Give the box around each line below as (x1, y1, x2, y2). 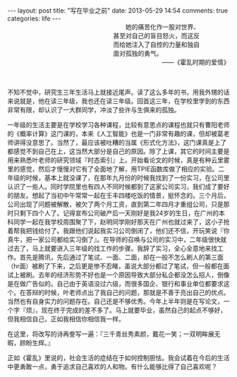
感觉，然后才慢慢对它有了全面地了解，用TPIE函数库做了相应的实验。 (19, 164, 219, 173)
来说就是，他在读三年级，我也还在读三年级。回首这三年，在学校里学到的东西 (7, 97, 230, 105)
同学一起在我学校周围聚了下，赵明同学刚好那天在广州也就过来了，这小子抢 (13, 217, 230, 226)
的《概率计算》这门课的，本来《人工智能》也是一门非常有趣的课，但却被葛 (7, 129, 224, 138)
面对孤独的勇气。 (113, 49, 163, 57)
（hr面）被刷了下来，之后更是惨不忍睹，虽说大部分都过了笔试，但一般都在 (7, 262, 224, 270)
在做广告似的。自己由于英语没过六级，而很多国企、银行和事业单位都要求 (13, 280, 224, 287)
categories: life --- (7, 14, 61, 23)
